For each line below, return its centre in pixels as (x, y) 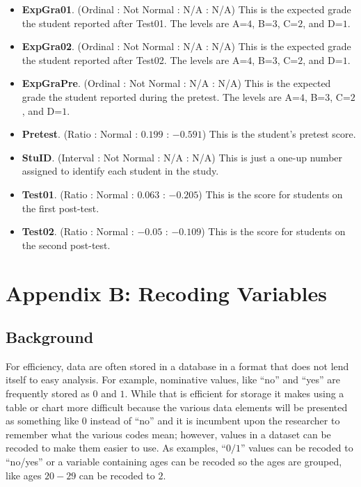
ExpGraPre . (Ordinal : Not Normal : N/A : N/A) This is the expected (176, 83)
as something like (42, 421)
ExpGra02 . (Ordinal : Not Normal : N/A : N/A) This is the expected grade (186, 46)
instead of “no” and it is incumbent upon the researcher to (215, 421)
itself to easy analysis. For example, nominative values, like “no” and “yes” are (173, 380)
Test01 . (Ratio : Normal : (78, 194)
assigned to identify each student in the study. (120, 171)
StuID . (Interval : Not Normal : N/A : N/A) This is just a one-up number (182, 157)
